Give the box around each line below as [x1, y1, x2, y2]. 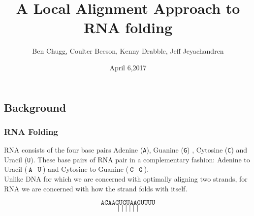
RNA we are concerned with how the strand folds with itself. [4, 183, 188, 193]
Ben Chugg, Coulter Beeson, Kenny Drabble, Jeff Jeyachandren [32, 46, 224, 56]
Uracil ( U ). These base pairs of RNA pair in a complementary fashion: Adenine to [4, 154, 250, 164]
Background [4, 99, 66, 115]
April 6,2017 [109, 62, 147, 72]
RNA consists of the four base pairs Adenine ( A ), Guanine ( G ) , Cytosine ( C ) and [4, 145, 248, 155]
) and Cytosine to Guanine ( [42, 164, 128, 174]
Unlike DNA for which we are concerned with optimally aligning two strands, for [4, 174, 248, 184]
